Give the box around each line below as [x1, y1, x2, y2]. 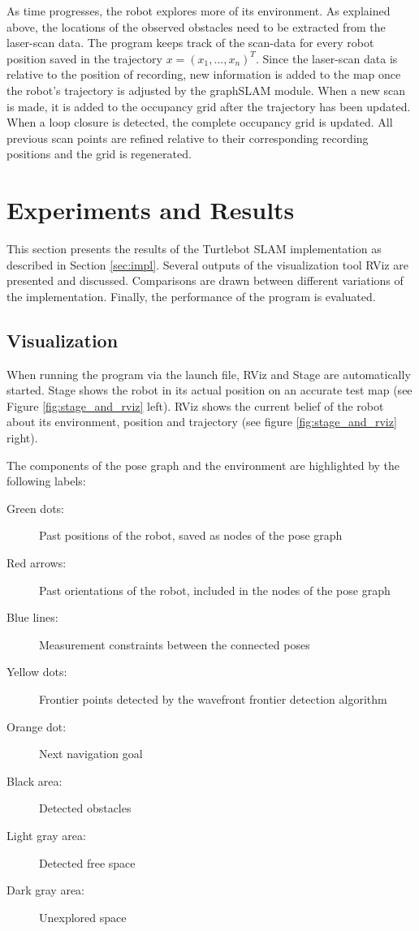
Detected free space [39, 854, 136, 871]
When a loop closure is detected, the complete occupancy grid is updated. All [6, 114, 393, 131]
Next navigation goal [39, 745, 143, 762]
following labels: [6, 472, 86, 489]
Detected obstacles [39, 800, 132, 817]
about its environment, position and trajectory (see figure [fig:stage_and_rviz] [6, 413, 397, 430]
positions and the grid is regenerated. [6, 145, 192, 162]
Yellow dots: [6, 663, 67, 680]
